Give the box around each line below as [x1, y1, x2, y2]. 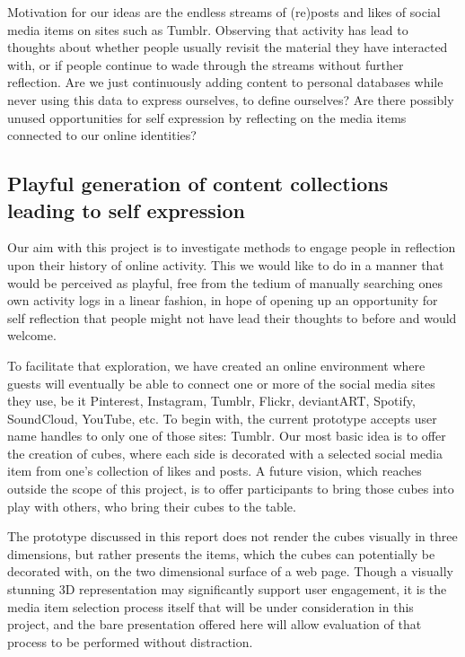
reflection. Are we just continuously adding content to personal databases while [7, 73, 443, 92]
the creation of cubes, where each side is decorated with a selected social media [7, 443, 443, 462]
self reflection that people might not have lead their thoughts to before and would [7, 308, 457, 327]
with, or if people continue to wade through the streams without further [7, 55, 404, 74]
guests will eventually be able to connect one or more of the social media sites [7, 373, 435, 392]
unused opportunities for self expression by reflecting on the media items [7, 108, 407, 127]
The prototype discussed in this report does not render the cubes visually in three [7, 527, 458, 546]
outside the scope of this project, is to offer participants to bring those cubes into [7, 479, 454, 498]
